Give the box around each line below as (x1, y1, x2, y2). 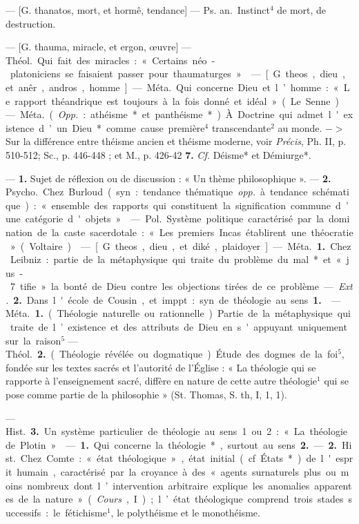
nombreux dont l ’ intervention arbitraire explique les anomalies (27, 478, 310, 492)
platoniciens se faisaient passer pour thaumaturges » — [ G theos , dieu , (10, 66, 345, 81)
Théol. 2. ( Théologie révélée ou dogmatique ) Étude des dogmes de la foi (6, 347, 338, 361)
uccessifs (6, 505, 41, 519)
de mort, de (277, 3, 327, 17)
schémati (312, 184, 349, 199)
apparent (314, 478, 352, 492)
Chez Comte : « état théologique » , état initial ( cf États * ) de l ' (20, 451, 331, 465)
